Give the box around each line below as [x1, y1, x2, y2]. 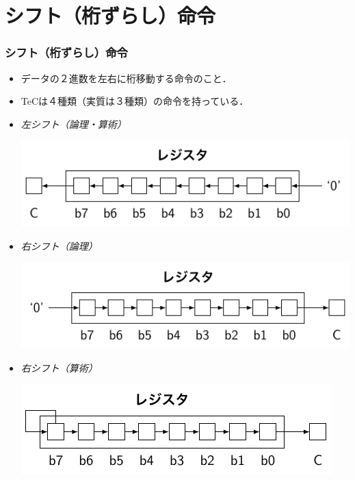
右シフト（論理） [21, 238, 98, 253]
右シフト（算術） [21, 360, 98, 375]
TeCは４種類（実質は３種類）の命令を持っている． [21, 94, 249, 108]
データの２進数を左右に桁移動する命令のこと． [21, 71, 232, 85]
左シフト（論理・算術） [21, 116, 127, 131]
